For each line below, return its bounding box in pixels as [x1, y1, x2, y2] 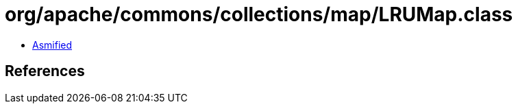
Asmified [32, 38, 73, 51]
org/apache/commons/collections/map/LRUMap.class [5, 3, 513, 26]
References [5, 62, 85, 80]
